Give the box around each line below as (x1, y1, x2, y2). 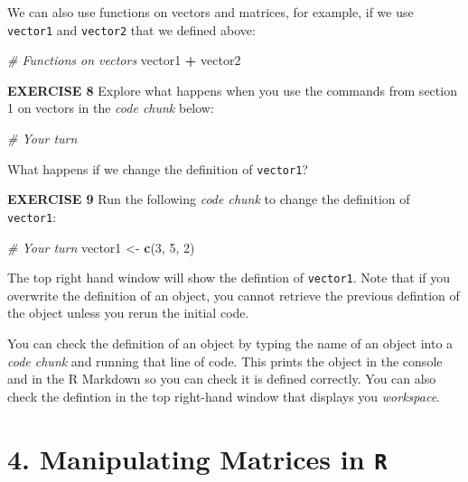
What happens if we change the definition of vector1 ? (7, 159, 308, 178)
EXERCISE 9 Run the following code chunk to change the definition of (7, 190, 410, 209)
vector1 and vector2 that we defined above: (7, 20, 256, 39)
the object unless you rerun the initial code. (7, 303, 249, 322)
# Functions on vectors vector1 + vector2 (7, 51, 241, 70)
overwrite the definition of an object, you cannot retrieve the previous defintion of (7, 285, 460, 304)
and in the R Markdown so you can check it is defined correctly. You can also (7, 369, 436, 388)
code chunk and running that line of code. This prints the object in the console (7, 351, 443, 370)
